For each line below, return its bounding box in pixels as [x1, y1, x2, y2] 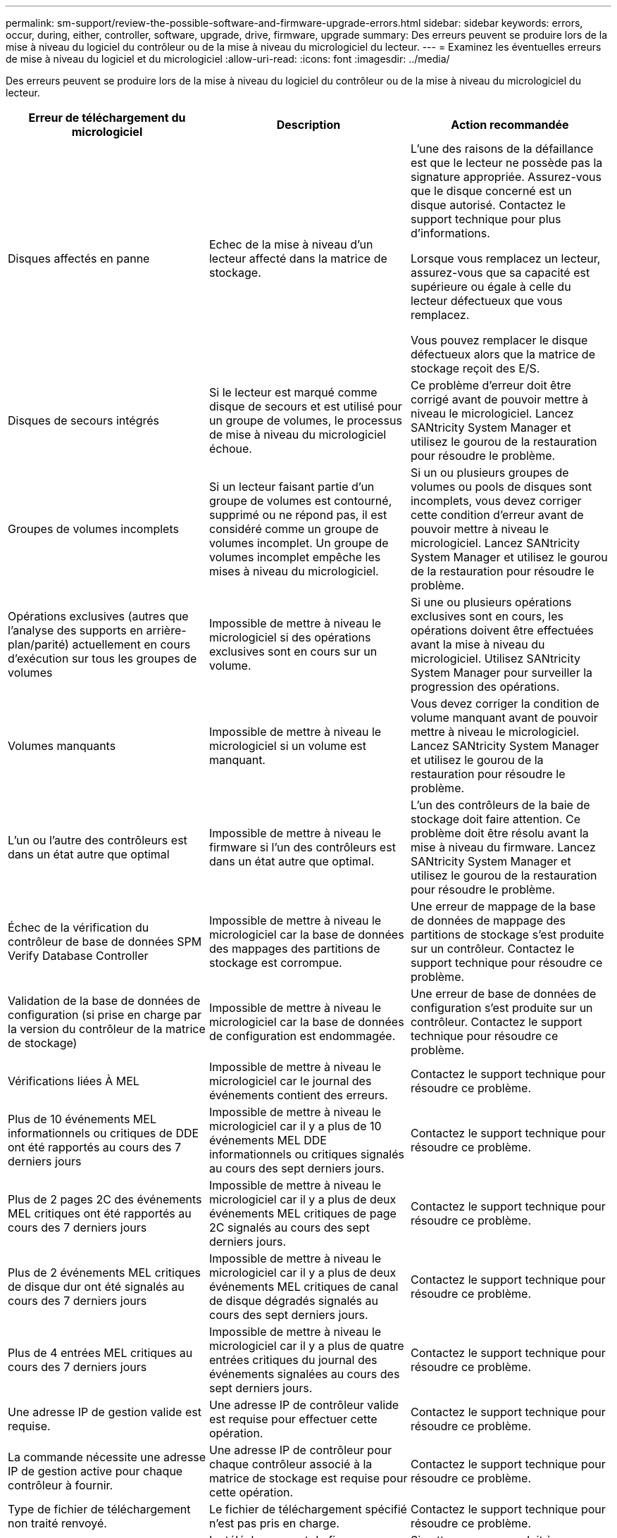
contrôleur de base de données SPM [8, 934, 202, 949]
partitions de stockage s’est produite [410, 927, 604, 942]
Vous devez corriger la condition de [410, 696, 599, 711]
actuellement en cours [72, 637, 191, 651]
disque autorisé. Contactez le [410, 198, 566, 212]
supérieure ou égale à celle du [410, 280, 571, 294]
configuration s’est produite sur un [410, 1001, 593, 1015]
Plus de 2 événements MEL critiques [8, 1265, 201, 1280]
